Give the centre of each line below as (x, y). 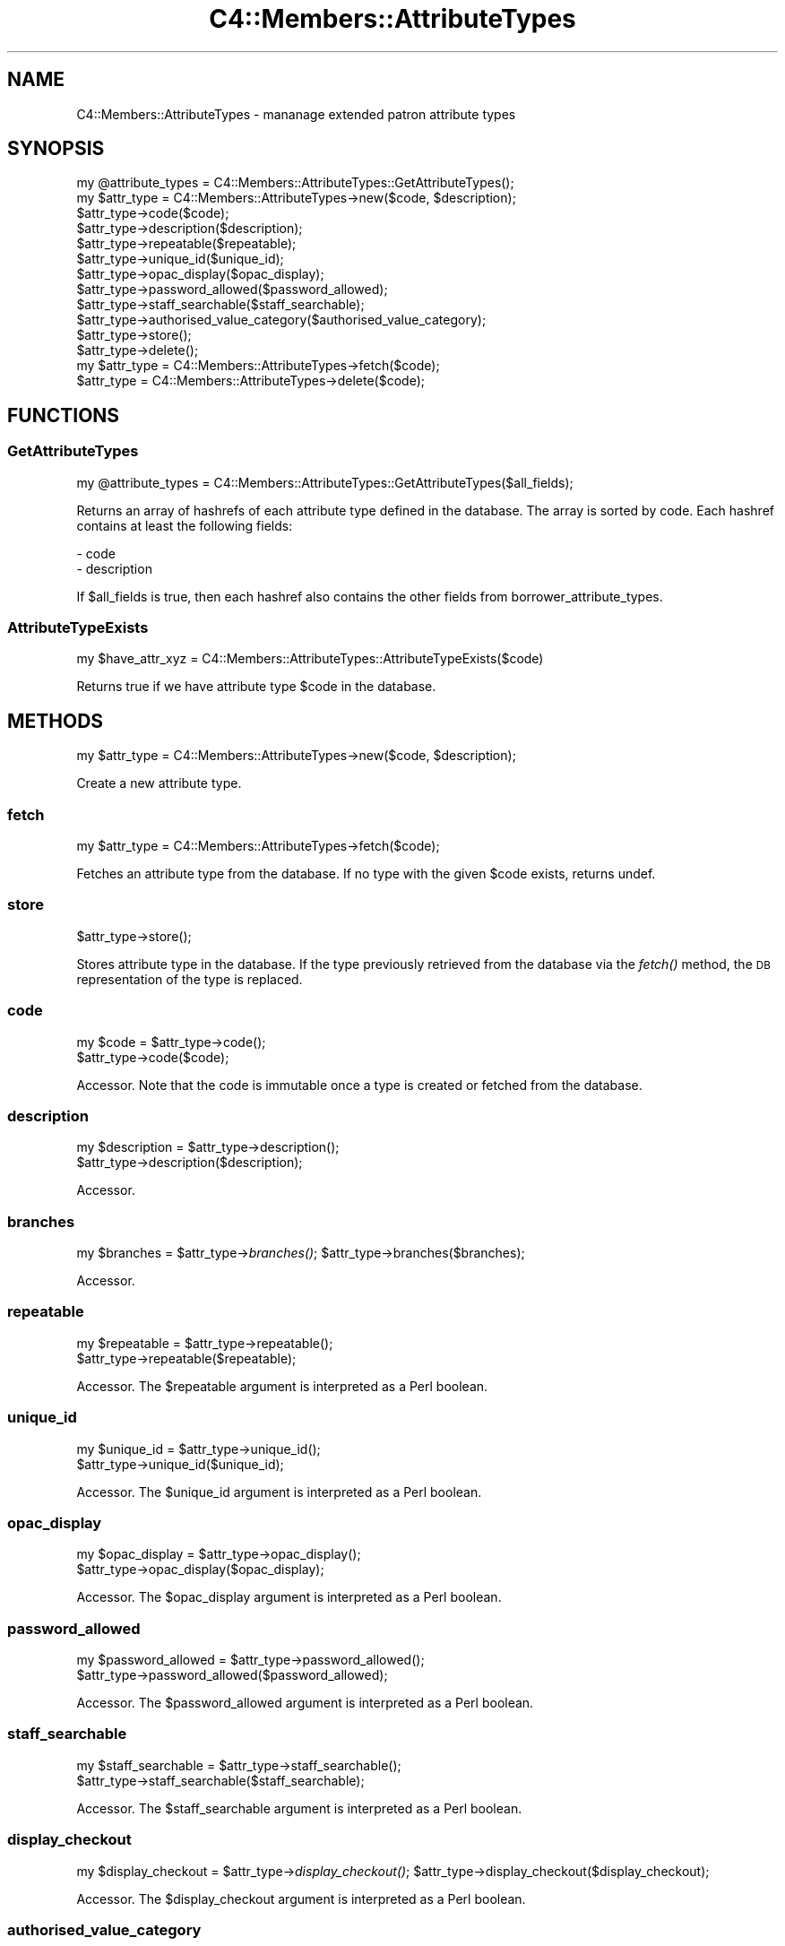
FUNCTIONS (64, 415)
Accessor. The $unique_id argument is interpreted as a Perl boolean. (279, 1492)
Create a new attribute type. (159, 783)
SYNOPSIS (56, 149)
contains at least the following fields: (185, 525)
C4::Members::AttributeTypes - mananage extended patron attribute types (296, 114)
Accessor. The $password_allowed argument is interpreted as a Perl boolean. (305, 1703)
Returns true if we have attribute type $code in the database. (256, 687)
